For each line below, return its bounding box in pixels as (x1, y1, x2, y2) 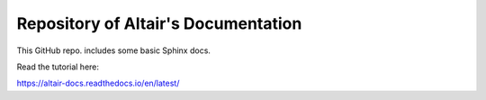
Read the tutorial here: (16, 61, 99, 72)
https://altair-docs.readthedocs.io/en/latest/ (16, 77, 180, 89)
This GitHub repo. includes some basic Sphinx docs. (16, 45, 211, 56)
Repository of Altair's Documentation (16, 14, 302, 33)
